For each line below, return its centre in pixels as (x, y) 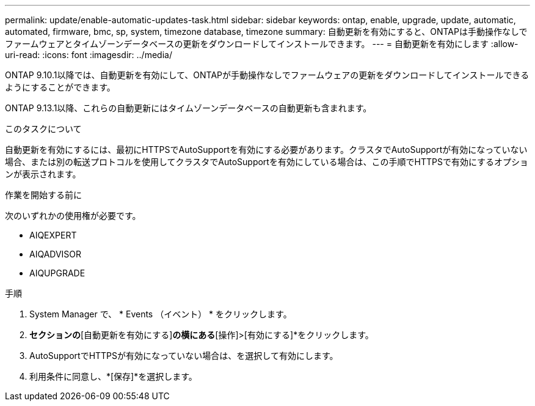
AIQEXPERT (53, 235)
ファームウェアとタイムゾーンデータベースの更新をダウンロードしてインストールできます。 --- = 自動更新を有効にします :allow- (262, 44)
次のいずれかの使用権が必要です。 (73, 216)
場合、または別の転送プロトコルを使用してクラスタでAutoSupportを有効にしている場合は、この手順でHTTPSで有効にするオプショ (267, 162)
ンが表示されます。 (43, 174)
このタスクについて (43, 129)
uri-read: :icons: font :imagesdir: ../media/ (89, 55)
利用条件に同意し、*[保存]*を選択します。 (113, 376)
